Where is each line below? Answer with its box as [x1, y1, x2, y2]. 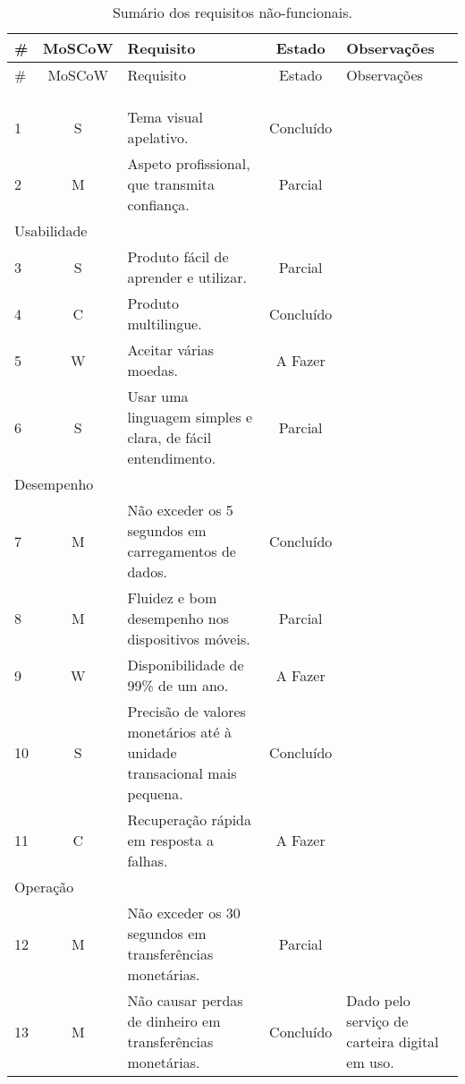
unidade [127, 742, 177, 763]
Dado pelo [346, 990, 410, 1011]
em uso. [346, 1052, 394, 1072]
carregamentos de [127, 541, 236, 561]
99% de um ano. [127, 675, 229, 696]
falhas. [127, 850, 168, 871]
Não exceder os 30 [127, 902, 241, 923]
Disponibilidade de [127, 654, 244, 675]
